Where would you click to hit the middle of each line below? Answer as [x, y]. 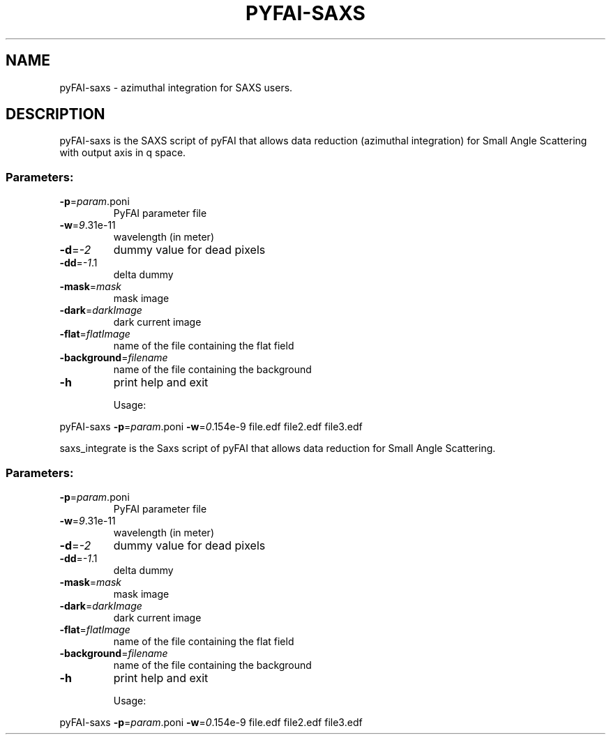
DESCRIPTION [55, 114]
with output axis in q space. [123, 153]
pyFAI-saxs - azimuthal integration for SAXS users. [176, 87]
